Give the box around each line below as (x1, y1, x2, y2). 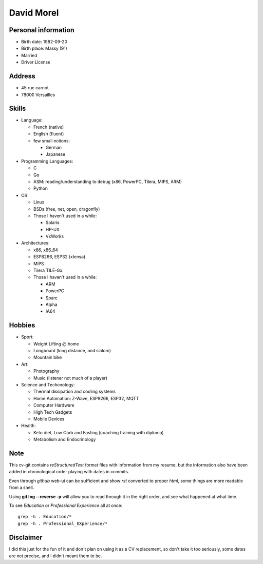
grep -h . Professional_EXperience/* (18, 521, 108, 526)
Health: (21, 423, 36, 429)
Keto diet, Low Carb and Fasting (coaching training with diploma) (33, 429, 164, 435)
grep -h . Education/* (18, 514, 72, 520)
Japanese (45, 151, 66, 157)
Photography (33, 368, 59, 374)
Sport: (21, 334, 34, 340)
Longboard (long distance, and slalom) (33, 348, 112, 354)
